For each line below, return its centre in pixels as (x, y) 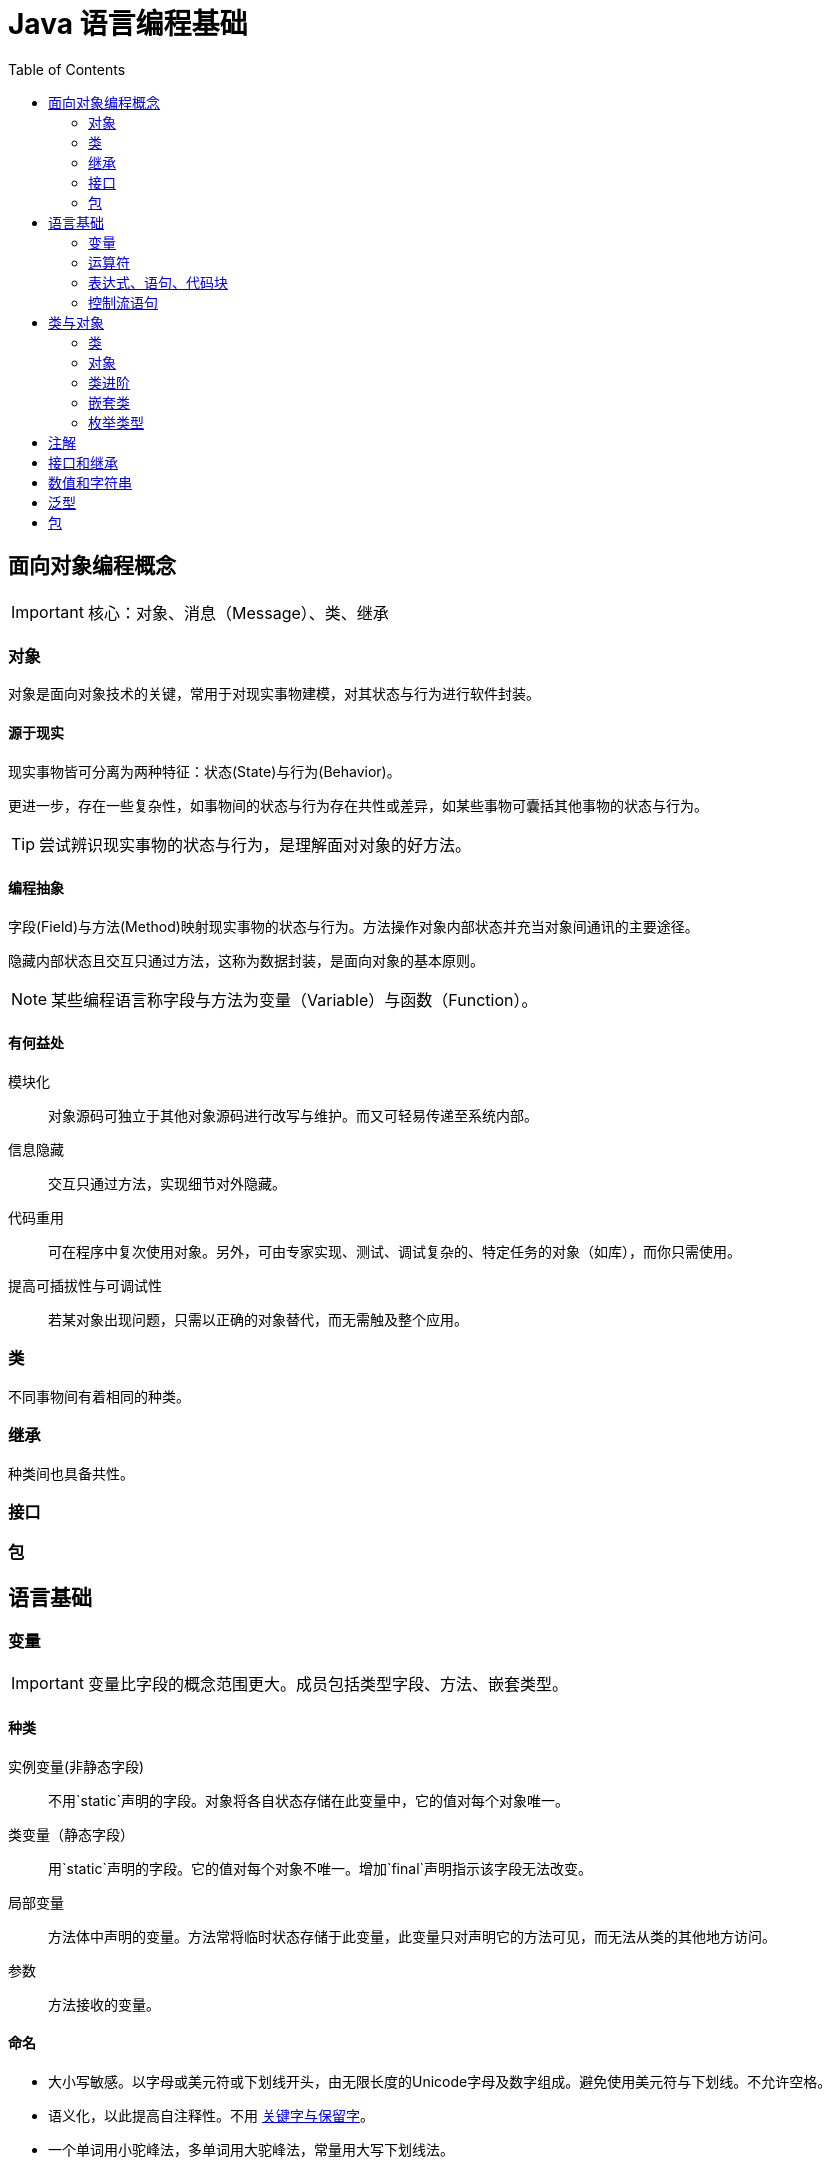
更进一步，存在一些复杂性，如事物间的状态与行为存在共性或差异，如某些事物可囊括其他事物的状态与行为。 (358, 805)
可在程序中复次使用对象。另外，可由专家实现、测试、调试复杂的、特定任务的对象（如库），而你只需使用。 (394, 1251)
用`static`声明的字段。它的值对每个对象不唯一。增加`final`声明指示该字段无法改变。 (320, 1868)
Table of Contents (67, 69)
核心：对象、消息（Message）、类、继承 (238, 612)
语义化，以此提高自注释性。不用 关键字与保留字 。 (211, 2115)
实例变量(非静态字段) (76, 1766)
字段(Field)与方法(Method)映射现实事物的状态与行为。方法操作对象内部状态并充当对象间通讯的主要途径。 (353, 926)
